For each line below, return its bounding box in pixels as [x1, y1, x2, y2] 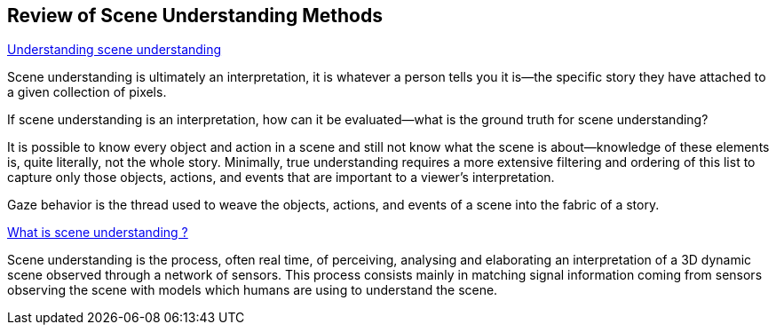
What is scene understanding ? [7, 225, 188, 241]
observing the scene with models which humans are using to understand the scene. [7, 282, 498, 298]
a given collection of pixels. [7, 84, 167, 100]
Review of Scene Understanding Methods [7, 4, 383, 27]
